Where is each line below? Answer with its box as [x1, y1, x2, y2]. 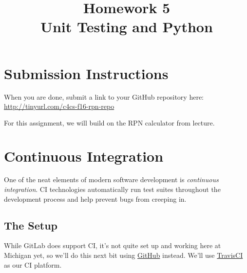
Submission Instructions [4, 63, 169, 83]
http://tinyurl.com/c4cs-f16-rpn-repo [4, 101, 114, 111]
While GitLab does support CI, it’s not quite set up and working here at [4, 240, 221, 251]
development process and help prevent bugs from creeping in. [4, 193, 187, 204]
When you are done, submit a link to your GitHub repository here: [4, 91, 204, 102]
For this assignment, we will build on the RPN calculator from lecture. [4, 117, 215, 127]
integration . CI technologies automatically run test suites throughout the [4, 184, 221, 194]
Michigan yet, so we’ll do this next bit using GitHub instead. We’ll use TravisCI [4, 250, 243, 260]
